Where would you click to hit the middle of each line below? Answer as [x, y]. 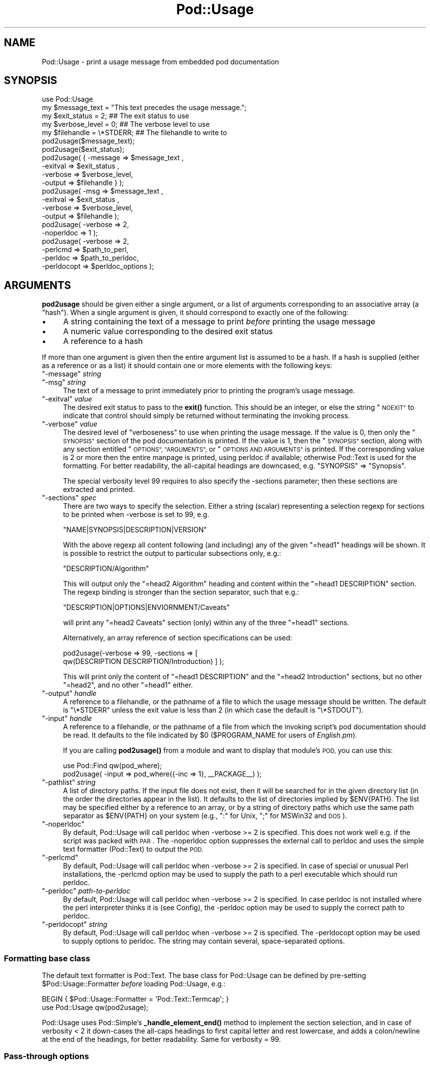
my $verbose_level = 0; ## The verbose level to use [126, 124]
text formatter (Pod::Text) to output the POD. [133, 849]
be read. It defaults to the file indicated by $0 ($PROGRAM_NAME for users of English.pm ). [210, 735]
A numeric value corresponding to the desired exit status [168, 331]
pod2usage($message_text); [88, 141]
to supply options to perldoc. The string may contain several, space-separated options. [204, 941]
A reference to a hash [103, 341]
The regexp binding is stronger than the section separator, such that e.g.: [181, 592]
